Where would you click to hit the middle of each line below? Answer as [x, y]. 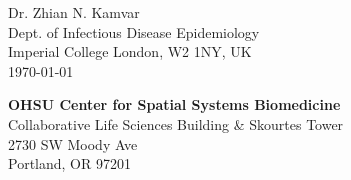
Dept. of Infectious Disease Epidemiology [134, 31]
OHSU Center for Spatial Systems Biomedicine [174, 104]
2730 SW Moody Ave [73, 143]
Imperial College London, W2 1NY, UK [130, 51]
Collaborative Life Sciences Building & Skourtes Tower [176, 123]
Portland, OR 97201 [69, 163]
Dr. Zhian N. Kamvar [74, 12]
